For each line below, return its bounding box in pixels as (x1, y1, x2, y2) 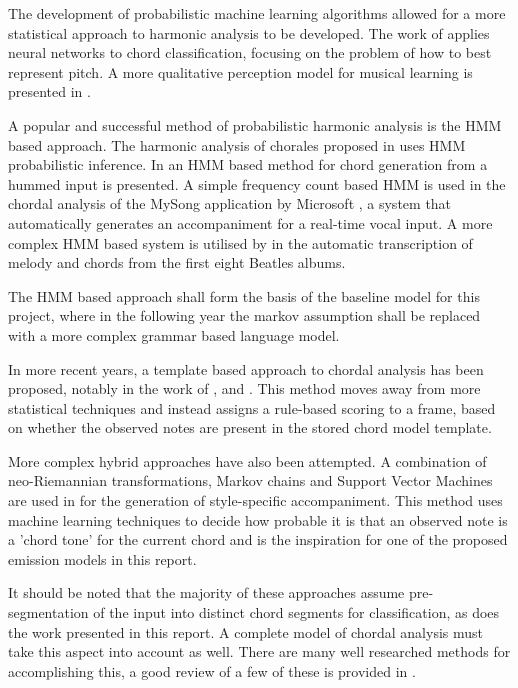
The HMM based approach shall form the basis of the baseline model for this (8, 285, 480, 306)
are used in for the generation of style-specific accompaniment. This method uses (8, 490, 503, 511)
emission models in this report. (8, 548, 197, 569)
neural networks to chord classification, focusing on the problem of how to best (8, 42, 492, 63)
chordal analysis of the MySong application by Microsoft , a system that (8, 193, 452, 214)
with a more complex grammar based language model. (8, 324, 340, 345)
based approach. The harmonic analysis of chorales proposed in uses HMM (8, 134, 466, 155)
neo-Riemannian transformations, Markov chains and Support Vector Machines (8, 470, 493, 491)
